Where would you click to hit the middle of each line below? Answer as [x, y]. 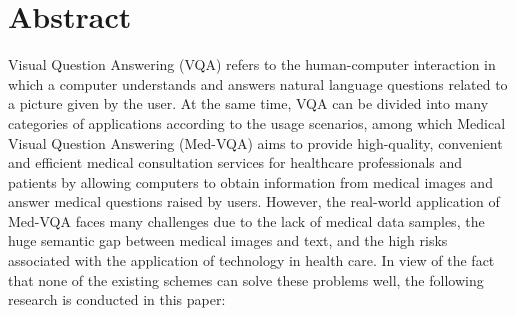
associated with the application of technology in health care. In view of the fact [251, 260]
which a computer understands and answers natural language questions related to [258, 83]
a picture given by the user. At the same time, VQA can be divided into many [248, 103]
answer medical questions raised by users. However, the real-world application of [254, 201]
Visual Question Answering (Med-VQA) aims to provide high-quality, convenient [255, 142]
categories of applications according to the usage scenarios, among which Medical [257, 122]
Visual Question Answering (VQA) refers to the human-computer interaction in [252, 64]
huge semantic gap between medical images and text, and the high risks [228, 240]
